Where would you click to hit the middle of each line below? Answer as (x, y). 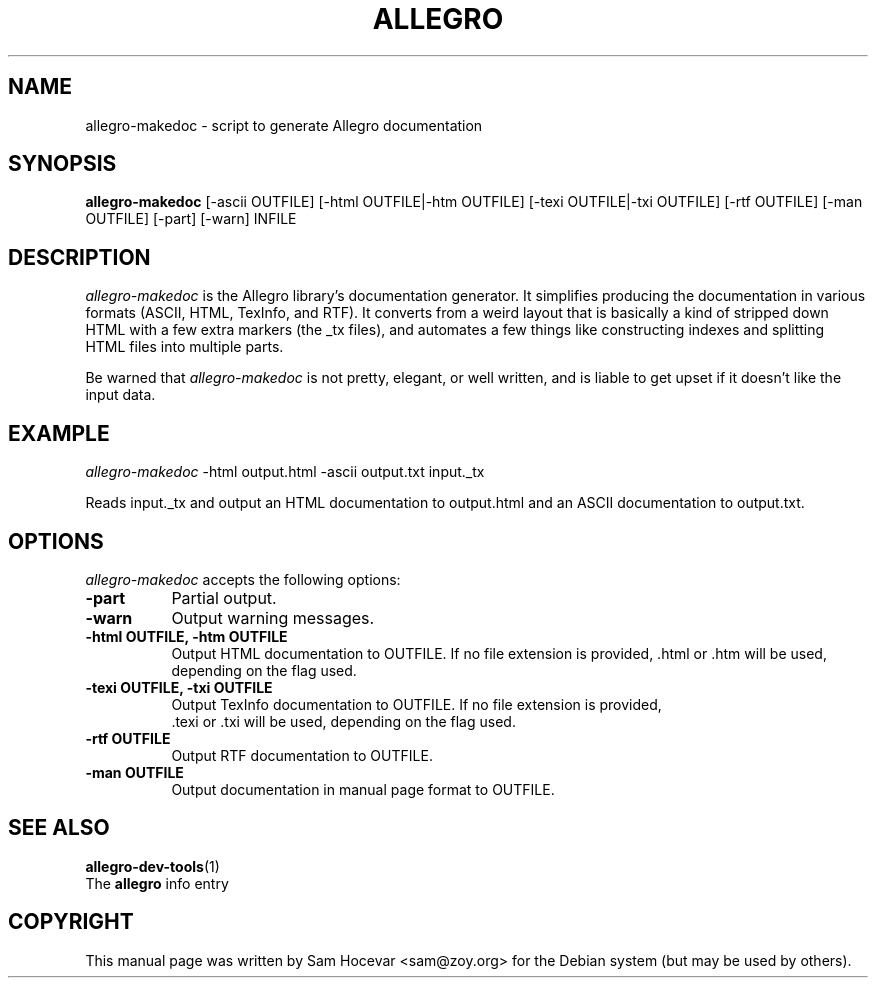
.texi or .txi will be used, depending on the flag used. (343, 721)
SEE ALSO (59, 828)
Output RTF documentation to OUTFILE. (302, 755)
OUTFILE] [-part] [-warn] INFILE (191, 219)
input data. (120, 395)
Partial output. (224, 597)
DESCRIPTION (79, 257)
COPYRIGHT (71, 922)
